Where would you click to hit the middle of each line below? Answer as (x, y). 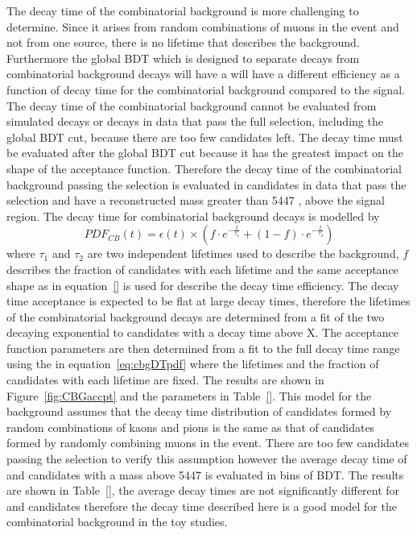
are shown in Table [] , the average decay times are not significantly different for (203, 490)
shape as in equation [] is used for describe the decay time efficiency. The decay (203, 285)
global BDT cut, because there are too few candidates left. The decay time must (205, 137)
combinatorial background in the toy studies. (117, 522)
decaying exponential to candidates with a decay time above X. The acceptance (202, 332)
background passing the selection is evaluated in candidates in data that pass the (206, 184)
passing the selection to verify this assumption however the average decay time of (207, 459)
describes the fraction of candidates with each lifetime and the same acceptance (202, 269)
